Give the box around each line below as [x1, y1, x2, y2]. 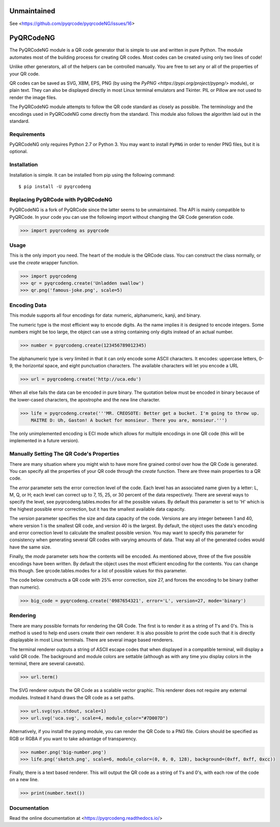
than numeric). [9, 584, 40, 590]
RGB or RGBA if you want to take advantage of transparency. [9, 735, 137, 742]
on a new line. [9, 776, 39, 783]
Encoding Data [9, 302, 47, 309]
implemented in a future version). [9, 438, 80, 444]
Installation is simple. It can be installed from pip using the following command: [9, 171, 175, 178]
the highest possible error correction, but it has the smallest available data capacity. [9, 506, 186, 512]
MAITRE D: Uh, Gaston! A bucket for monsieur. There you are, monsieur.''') [31, 417, 227, 423]
